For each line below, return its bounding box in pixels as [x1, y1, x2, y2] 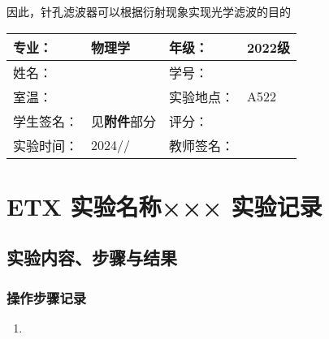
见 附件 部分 [91, 111, 157, 131]
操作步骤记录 [6, 287, 87, 307]
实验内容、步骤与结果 [6, 245, 177, 270]
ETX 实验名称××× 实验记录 [6, 189, 323, 222]
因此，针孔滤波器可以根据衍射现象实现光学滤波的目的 [6, 3, 291, 19]
